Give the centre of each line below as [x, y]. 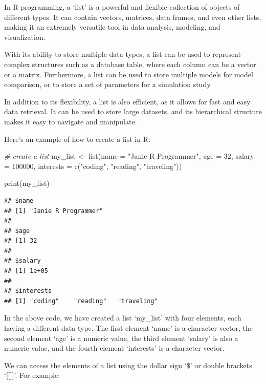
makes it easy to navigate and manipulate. [71, 121]
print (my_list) [27, 183]
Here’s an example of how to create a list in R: [77, 138]
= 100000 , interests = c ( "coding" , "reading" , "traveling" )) [93, 166]
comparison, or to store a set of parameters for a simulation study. [108, 84]
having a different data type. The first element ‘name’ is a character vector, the [129, 328]
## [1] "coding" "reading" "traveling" [81, 301]
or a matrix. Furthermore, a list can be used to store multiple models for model [129, 74]
